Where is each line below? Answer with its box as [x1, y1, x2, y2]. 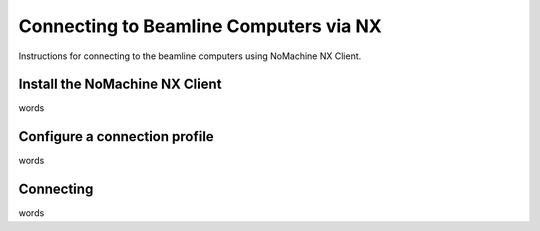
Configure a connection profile [18, 128, 214, 145]
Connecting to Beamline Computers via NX [18, 15, 382, 37]
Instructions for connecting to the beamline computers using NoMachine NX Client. [18, 50, 362, 62]
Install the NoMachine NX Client [18, 76, 222, 93]
